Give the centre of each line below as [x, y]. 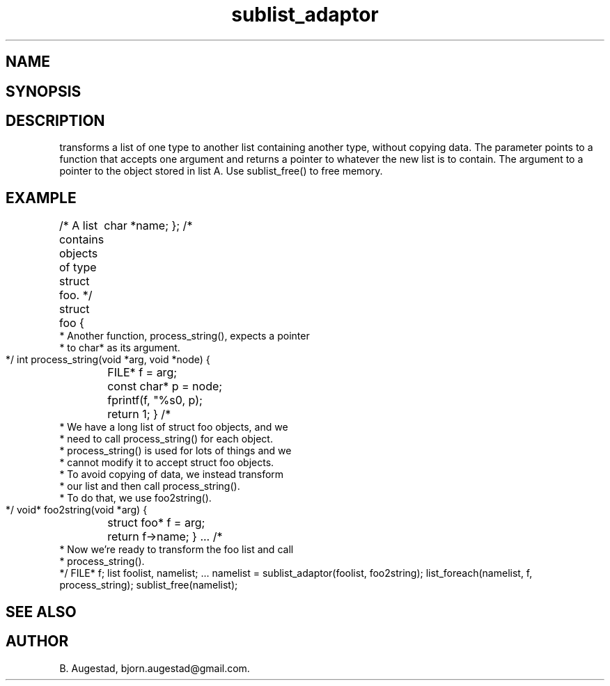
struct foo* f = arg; [156, 523]
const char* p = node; [165, 386]
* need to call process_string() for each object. [166, 439]
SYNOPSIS [44, 91]
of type [78, 268]
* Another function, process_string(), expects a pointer [185, 336]
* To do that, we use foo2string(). [135, 498]
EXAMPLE [41, 198]
